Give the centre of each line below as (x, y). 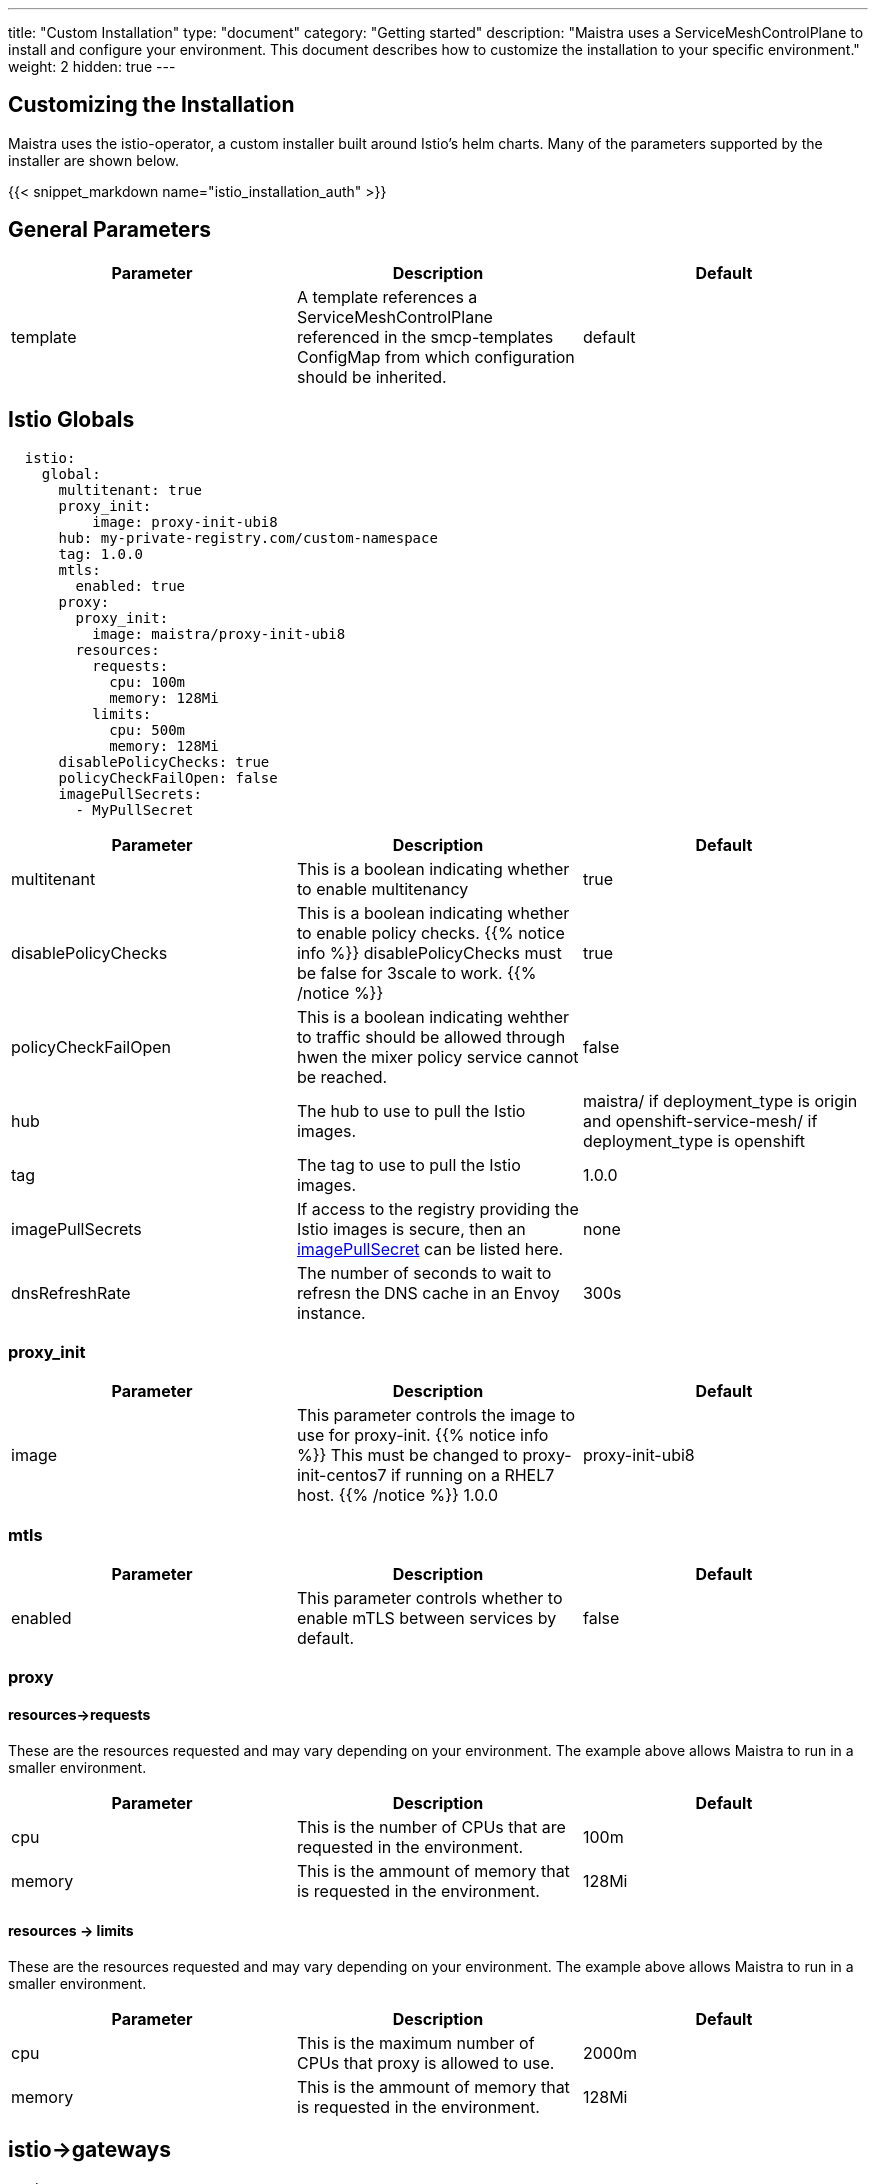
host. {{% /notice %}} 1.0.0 (397, 1495)
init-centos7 (341, 1475)
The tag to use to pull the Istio (408, 1164)
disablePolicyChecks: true (164, 761)
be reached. (342, 1076)
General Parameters (109, 230)
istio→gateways (89, 2150)
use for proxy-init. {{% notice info (422, 1435)
